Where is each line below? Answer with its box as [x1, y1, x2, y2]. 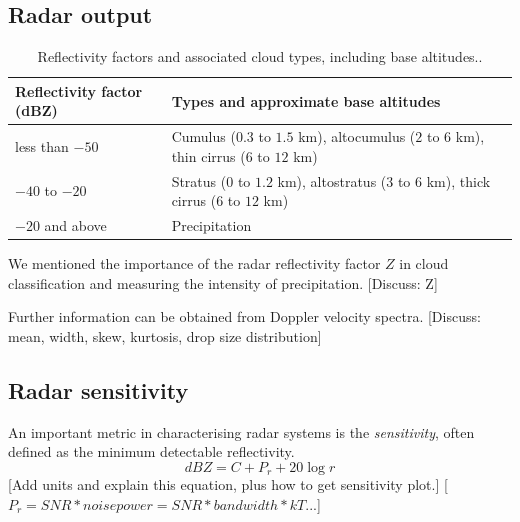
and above [44, 215, 107, 236]
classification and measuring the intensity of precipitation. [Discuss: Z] [8, 272, 438, 293]
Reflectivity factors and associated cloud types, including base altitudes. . [37, 46, 483, 67]
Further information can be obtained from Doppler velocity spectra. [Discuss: [8, 306, 481, 327]
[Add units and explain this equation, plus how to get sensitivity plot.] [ [8, 474, 448, 495]
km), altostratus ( [277, 170, 387, 191]
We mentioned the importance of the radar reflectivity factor [8, 253, 381, 274]
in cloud [399, 253, 449, 274]
